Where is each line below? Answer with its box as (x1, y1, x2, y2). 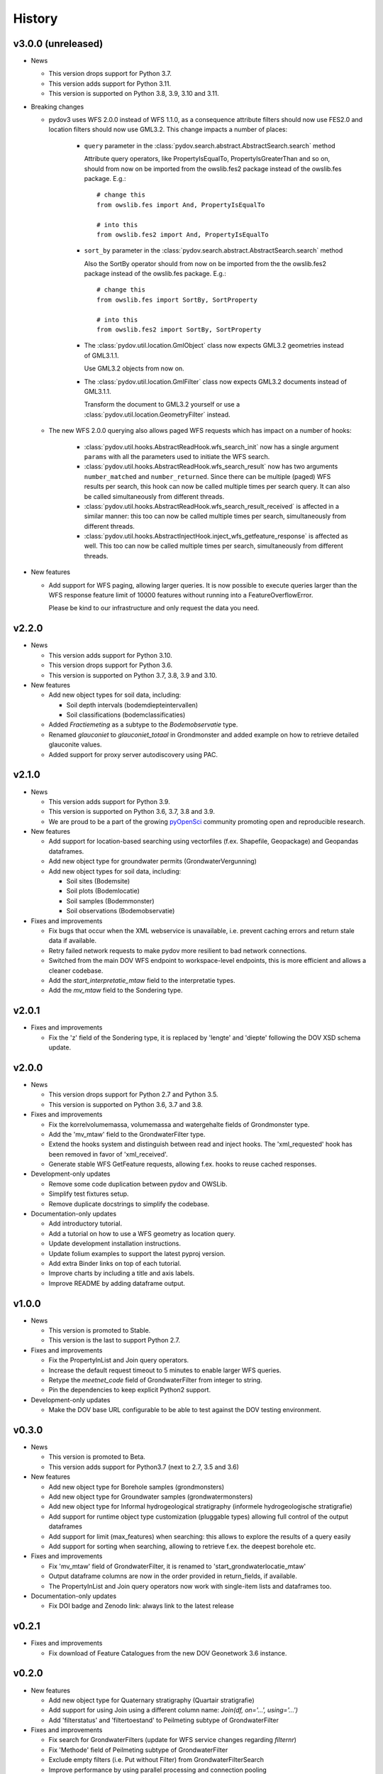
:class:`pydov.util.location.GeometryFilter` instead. (84, 410, 231, 419)
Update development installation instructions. (48, 1239, 181, 1248)
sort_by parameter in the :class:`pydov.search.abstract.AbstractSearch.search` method (84, 246, 343, 255)
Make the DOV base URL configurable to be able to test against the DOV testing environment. (48, 1406, 322, 1414)
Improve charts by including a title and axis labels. (48, 1269, 195, 1277)
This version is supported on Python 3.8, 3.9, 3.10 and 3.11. (48, 89, 219, 98)
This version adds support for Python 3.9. (48, 797, 170, 805)
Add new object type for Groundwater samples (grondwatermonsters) (48, 1492, 253, 1501)
